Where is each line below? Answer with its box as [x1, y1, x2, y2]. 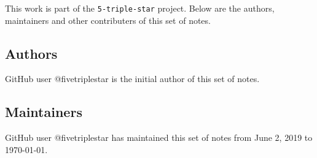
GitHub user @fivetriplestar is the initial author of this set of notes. [5, 72, 260, 85]
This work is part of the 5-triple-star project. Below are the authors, [5, 2, 275, 14]
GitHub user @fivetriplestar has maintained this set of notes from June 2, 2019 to [5, 131, 313, 144]
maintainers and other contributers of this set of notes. [5, 13, 211, 26]
